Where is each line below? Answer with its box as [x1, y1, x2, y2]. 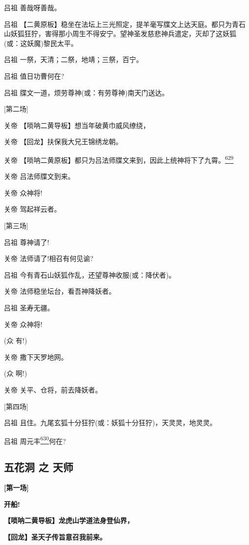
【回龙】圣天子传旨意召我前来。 [4, 531, 106, 542]
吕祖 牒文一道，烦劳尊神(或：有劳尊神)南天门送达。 [4, 87, 169, 97]
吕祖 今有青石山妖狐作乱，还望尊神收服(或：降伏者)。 [4, 269, 176, 280]
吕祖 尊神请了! [4, 237, 49, 247]
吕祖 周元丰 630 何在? [4, 434, 66, 446]
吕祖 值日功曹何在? [4, 70, 64, 81]
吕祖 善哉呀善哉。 [4, 2, 61, 12]
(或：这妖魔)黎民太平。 [4, 38, 78, 48]
